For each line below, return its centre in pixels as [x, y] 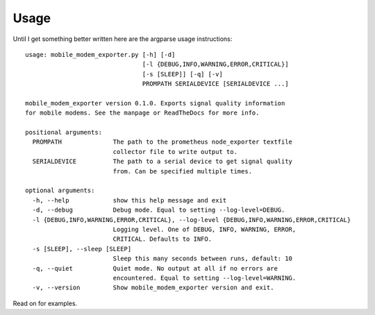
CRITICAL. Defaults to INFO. [162, 239]
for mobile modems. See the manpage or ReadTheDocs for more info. [142, 113]
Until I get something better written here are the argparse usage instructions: [123, 39]
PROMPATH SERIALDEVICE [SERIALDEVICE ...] [215, 84]
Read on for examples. [45, 303]
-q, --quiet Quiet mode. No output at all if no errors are [155, 268]
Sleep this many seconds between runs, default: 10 [203, 259]
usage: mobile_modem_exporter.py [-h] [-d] [100, 54]
